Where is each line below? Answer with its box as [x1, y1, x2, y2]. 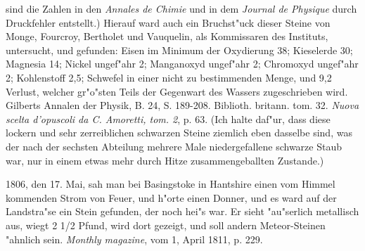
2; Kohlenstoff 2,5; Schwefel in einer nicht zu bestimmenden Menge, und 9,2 [6, 70, 332, 84]
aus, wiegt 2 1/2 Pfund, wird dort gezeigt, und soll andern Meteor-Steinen [6, 217, 326, 232]
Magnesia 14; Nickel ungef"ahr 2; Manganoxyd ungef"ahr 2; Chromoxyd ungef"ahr [6, 56, 359, 71]
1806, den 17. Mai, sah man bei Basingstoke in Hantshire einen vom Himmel [6, 176, 335, 191]
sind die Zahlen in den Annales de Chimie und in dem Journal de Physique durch [6, 1, 357, 15]
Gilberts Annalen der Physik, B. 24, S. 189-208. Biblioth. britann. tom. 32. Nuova [6, 98, 359, 112]
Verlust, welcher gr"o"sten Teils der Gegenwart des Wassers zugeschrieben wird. [6, 84, 348, 98]
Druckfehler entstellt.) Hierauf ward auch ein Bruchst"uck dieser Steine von [6, 15, 331, 30]
